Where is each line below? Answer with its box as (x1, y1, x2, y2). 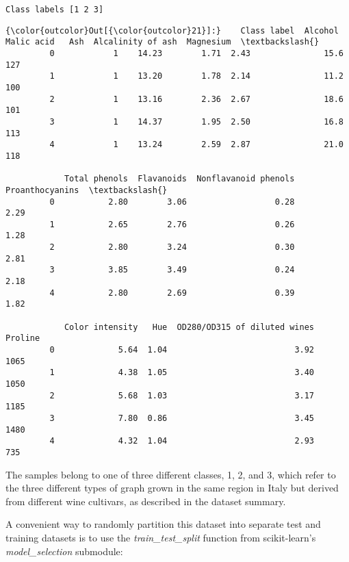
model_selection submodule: (5, 544, 123, 558)
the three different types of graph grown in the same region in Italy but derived (5, 481, 339, 495)
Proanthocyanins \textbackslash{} (5, 185, 168, 195)
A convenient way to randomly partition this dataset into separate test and (5, 517, 321, 531)
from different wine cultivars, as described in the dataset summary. (5, 494, 286, 508)
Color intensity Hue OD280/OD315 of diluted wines (64, 322, 315, 332)
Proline (5, 333, 40, 344)
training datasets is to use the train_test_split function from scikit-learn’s (5, 530, 316, 544)
